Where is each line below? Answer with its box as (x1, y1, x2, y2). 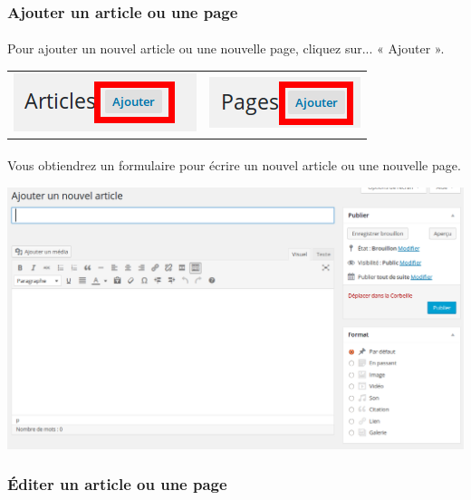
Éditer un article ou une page (7, 473, 227, 495)
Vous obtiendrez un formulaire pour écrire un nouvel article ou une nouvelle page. (7, 156, 461, 175)
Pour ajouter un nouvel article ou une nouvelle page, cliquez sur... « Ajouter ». (7, 39, 445, 58)
